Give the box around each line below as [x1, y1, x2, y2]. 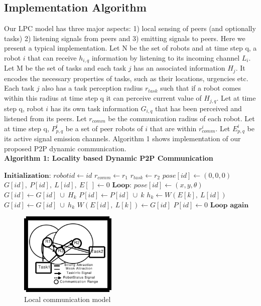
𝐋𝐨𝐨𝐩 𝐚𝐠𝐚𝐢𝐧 [210, 201, 249, 209]
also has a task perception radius [42, 83, 143, 93]
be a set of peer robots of [65, 123, 143, 133]
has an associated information [134, 63, 225, 73]
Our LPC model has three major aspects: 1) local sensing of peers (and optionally [4, 23, 256, 34]
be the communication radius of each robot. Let [108, 113, 255, 123]
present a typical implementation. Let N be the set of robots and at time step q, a [4, 43, 257, 53]
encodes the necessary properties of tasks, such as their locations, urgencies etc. [4, 73, 248, 83]
